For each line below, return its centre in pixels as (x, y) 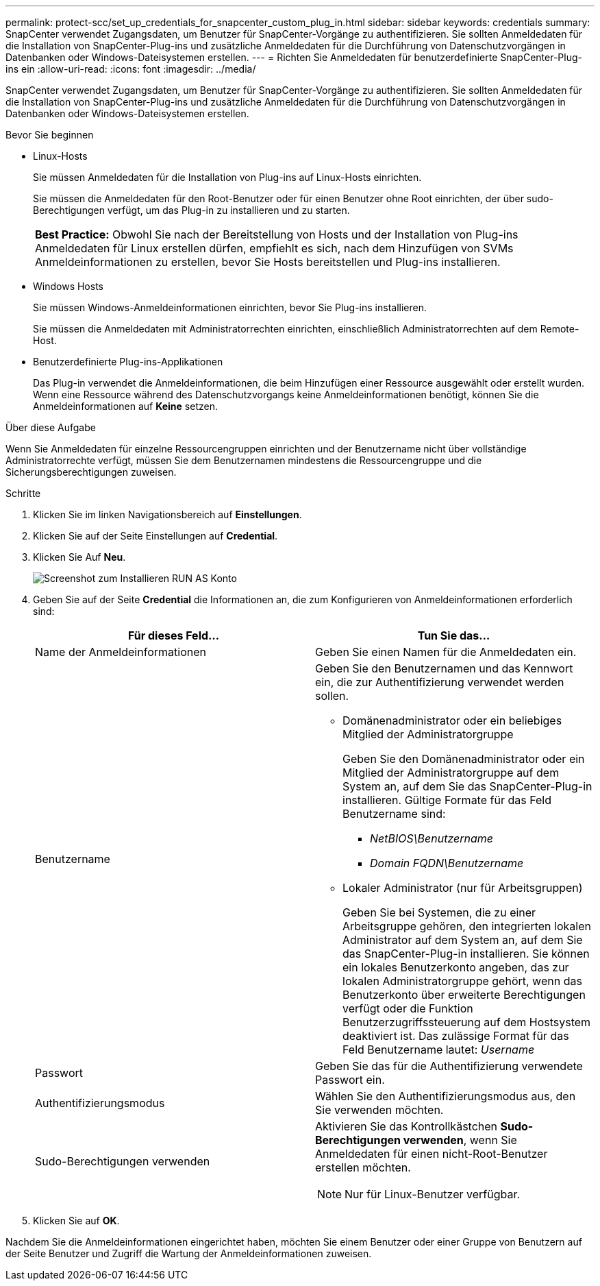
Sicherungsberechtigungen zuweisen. (91, 472)
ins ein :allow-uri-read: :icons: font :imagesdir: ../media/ (131, 69)
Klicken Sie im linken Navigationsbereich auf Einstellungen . (167, 514)
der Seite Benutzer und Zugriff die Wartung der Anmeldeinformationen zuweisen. (189, 1253)
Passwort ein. (350, 1080)
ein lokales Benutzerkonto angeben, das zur (456, 967)
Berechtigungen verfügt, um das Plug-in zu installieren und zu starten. (191, 210)
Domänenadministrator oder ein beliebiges (452, 720)
